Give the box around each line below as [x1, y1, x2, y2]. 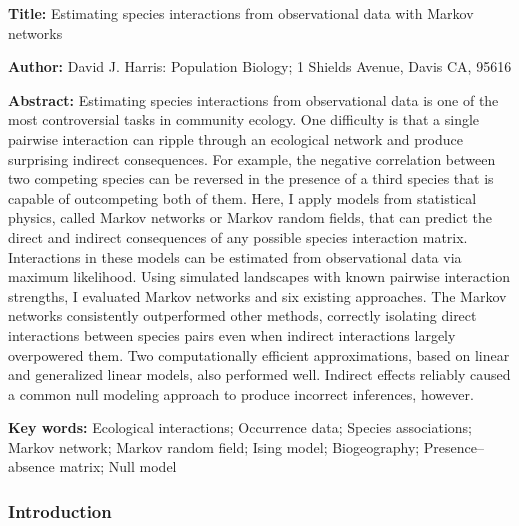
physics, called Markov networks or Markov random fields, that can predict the [8, 207, 492, 228]
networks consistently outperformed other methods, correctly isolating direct [8, 305, 477, 326]
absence [8, 456, 55, 477]
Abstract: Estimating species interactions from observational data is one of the [8, 89, 499, 110]
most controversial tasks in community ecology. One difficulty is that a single [8, 109, 480, 130]
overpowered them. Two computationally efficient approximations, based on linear [8, 344, 510, 365]
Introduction [8, 498, 112, 523]
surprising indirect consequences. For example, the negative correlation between [8, 148, 496, 169]
